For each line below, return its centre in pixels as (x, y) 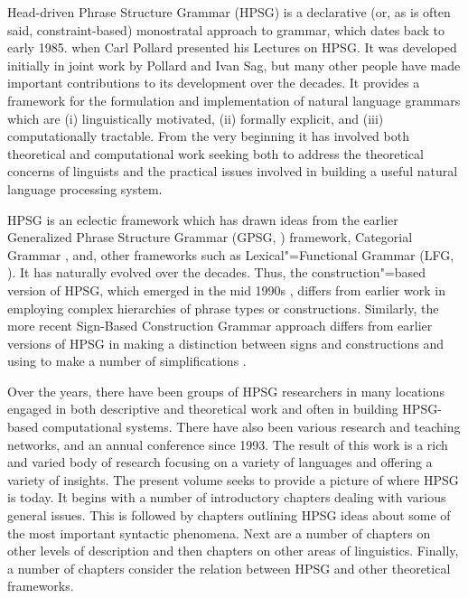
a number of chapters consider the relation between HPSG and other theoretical (229, 568)
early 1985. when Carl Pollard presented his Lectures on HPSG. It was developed (232, 47)
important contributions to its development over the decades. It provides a (214, 83)
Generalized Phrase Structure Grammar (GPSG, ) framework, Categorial (210, 237)
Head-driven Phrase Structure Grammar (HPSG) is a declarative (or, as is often (229, 12)
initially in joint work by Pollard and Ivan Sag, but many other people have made (234, 65)
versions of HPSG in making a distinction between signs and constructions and (226, 343)
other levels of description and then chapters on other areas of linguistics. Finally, (233, 551)
